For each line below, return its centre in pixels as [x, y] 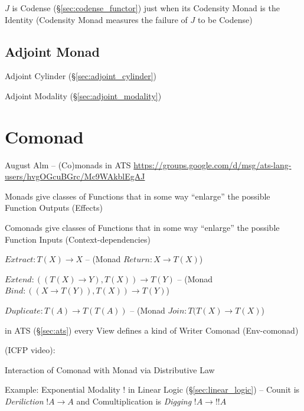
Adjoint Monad [52, 51]
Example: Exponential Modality [63, 389]
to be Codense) [225, 19]
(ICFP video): [30, 350]
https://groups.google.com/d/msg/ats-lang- [213, 164]
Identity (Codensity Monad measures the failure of [96, 19]
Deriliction [24, 401]
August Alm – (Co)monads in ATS [68, 164]
